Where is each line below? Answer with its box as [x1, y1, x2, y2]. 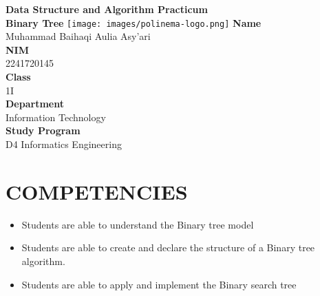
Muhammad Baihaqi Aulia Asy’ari [6, 29, 151, 43]
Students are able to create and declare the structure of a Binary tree [21, 240, 315, 255]
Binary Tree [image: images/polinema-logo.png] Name [6, 15, 262, 30]
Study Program [6, 123, 81, 138]
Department [6, 96, 64, 111]
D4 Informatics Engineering [6, 137, 122, 151]
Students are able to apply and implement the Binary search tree [21, 277, 297, 291]
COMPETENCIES [6, 177, 188, 205]
